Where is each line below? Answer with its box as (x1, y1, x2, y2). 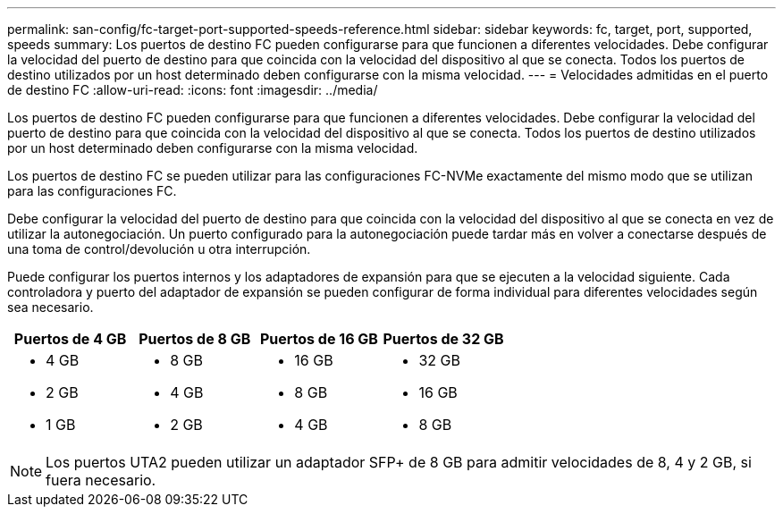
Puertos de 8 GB (139, 330, 251, 348)
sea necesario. (7, 299, 94, 315)
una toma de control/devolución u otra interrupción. (7, 241, 311, 257)
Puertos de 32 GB (383, 330, 504, 348)
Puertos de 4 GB (13, 330, 127, 348)
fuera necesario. (46, 471, 156, 489)
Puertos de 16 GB (259, 330, 378, 348)
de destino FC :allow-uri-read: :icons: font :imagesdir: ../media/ (7, 82, 378, 97)
